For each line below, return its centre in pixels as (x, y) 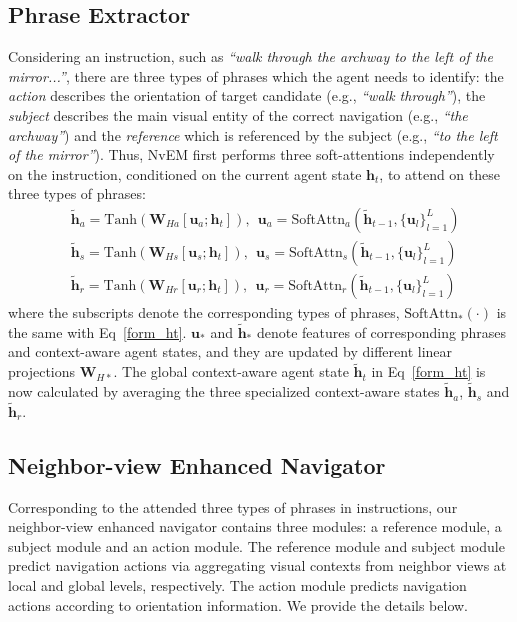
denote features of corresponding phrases (381, 331)
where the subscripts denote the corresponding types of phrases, (204, 312)
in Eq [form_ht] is (428, 371)
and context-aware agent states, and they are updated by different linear (230, 351)
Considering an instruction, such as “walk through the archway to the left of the (250, 56)
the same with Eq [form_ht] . (97, 331)
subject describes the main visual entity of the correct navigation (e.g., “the (238, 114)
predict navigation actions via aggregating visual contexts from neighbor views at (257, 565)
